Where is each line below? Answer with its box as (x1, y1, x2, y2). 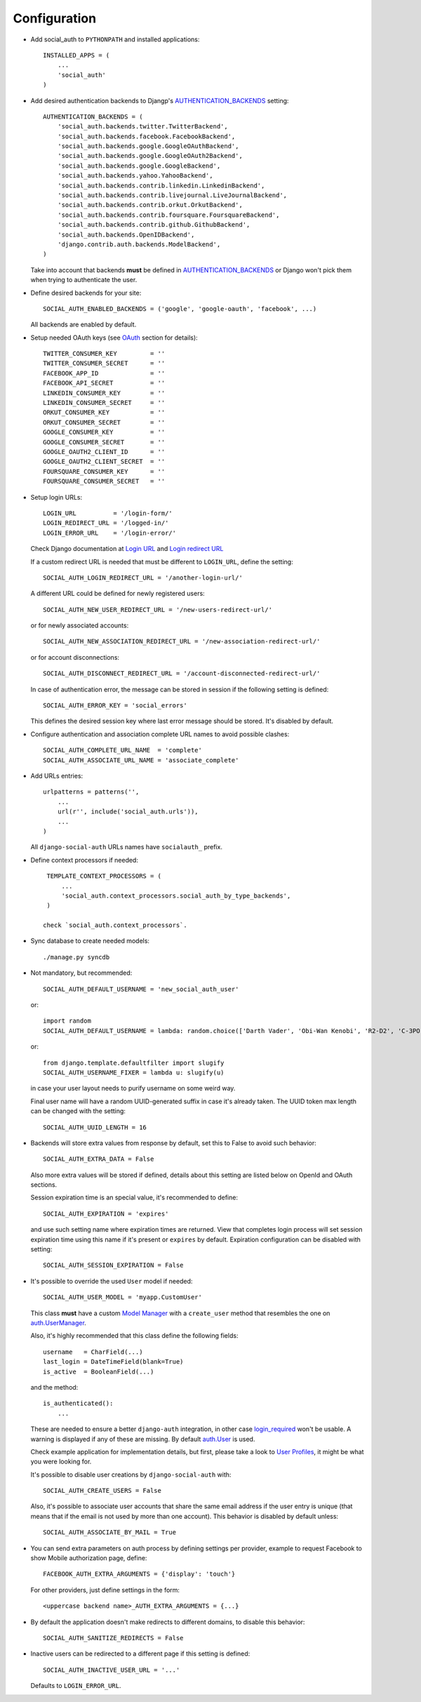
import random (43, 1017, 91, 1025)
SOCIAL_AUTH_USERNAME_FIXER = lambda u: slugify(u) (43, 1068, 225, 1077)
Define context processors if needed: (30, 856, 138, 864)
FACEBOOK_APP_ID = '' (43, 369, 166, 377)
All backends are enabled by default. (30, 320, 137, 329)
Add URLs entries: (30, 771, 83, 780)
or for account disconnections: (30, 653, 119, 661)
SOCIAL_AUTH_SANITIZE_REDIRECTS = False (43, 1634, 184, 1642)
